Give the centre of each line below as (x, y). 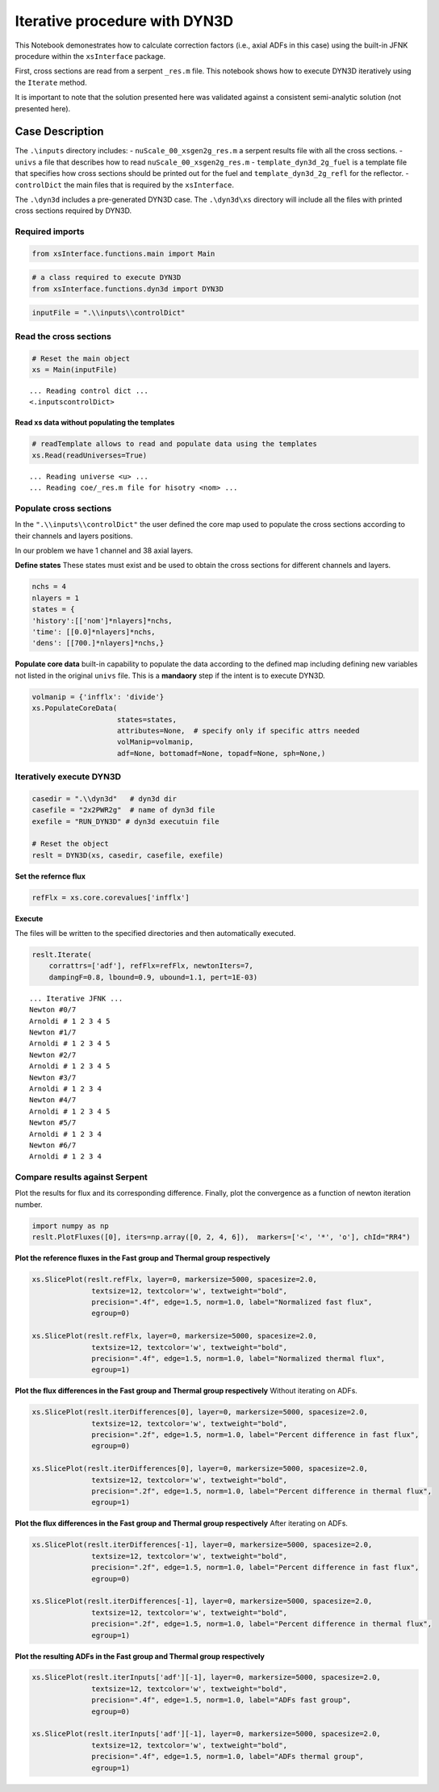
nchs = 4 (49, 587)
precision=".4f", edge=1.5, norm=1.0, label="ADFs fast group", (221, 1700)
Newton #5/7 (53, 1123)
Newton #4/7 (53, 1100)
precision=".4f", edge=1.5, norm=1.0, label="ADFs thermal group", (228, 1756)
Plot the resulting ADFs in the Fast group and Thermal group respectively (140, 1656)
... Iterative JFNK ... (76, 998)
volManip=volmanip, (155, 742)
